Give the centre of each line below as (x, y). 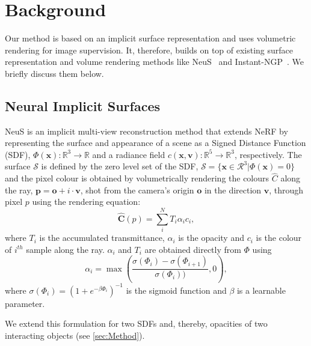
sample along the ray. (65, 249)
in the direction (233, 190)
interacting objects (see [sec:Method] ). (75, 335)
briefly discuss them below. (54, 73)
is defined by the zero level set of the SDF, (120, 166)
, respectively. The (268, 154)
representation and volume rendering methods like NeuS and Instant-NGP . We (154, 62)
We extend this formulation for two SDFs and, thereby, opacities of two (136, 323)
